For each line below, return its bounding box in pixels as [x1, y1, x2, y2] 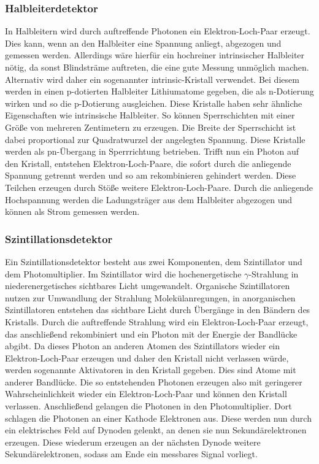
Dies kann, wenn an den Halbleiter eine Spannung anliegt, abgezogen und [5, 36, 282, 49]
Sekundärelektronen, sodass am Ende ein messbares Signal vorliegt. [5, 447, 258, 460]
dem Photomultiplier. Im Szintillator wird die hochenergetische [5, 267, 242, 280]
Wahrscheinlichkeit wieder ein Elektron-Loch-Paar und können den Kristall [5, 387, 287, 400]
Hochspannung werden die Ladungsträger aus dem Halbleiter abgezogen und [5, 193, 293, 206]
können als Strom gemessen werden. [5, 205, 140, 218]
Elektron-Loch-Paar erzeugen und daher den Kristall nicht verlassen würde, [5, 351, 289, 364]
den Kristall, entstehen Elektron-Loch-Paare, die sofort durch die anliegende [5, 157, 291, 169]
